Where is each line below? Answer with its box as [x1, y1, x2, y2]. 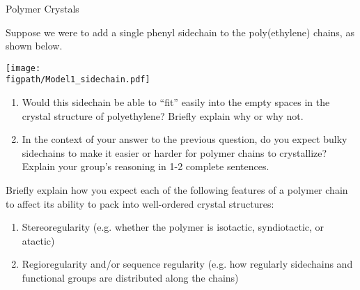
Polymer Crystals [6, 1, 79, 15]
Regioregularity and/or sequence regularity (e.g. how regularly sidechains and [22, 257, 353, 271]
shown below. [6, 38, 63, 53]
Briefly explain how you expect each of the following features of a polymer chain [6, 183, 348, 197]
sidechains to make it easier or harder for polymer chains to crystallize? [22, 145, 327, 160]
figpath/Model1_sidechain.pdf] [6, 75, 150, 85]
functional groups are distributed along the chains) [22, 270, 239, 285]
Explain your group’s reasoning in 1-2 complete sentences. [22, 159, 269, 174]
